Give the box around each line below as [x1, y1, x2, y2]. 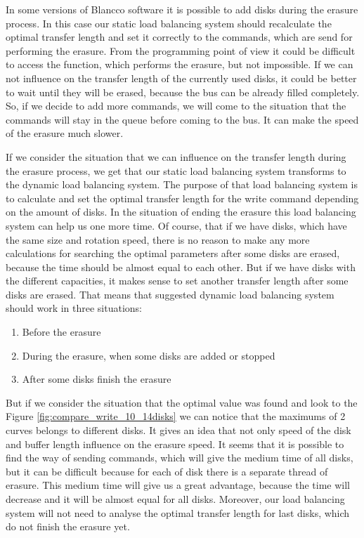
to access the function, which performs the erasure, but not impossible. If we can [6, 57, 353, 72]
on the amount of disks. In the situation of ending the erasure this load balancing [6, 204, 356, 219]
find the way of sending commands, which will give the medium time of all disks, [6, 450, 353, 465]
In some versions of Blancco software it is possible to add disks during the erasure [6, 2, 358, 16]
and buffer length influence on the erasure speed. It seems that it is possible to [6, 436, 344, 451]
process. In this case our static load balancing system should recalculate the [6, 15, 332, 30]
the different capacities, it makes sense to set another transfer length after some [6, 273, 349, 288]
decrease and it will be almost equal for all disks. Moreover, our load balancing [6, 492, 345, 506]
